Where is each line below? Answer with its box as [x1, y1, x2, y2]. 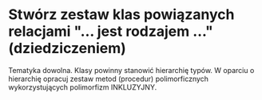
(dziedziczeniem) [8, 40, 126, 57]
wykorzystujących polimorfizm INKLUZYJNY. [8, 82, 157, 92]
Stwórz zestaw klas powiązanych [8, 6, 235, 24]
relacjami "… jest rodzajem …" [8, 22, 213, 40]
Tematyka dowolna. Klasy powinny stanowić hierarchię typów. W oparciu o [8, 65, 255, 75]
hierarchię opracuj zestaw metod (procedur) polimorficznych [8, 74, 209, 83]
